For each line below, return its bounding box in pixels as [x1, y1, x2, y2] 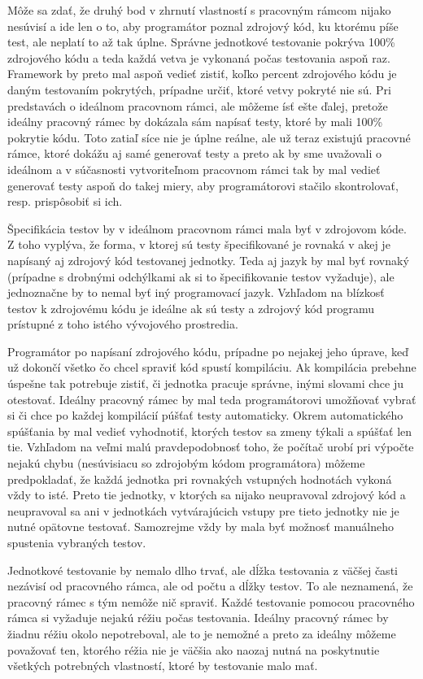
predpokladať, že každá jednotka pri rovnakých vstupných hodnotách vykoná [7, 470, 392, 487]
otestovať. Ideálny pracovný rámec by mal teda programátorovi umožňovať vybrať [7, 390, 416, 407]
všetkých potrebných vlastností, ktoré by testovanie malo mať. [7, 657, 318, 674]
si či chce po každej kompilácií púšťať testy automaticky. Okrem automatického [7, 407, 403, 424]
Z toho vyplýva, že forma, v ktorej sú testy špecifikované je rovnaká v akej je [7, 236, 390, 253]
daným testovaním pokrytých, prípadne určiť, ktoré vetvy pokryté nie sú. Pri [7, 81, 391, 98]
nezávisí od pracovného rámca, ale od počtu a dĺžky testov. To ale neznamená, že [7, 577, 413, 594]
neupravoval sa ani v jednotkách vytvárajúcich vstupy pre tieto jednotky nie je [7, 502, 399, 519]
